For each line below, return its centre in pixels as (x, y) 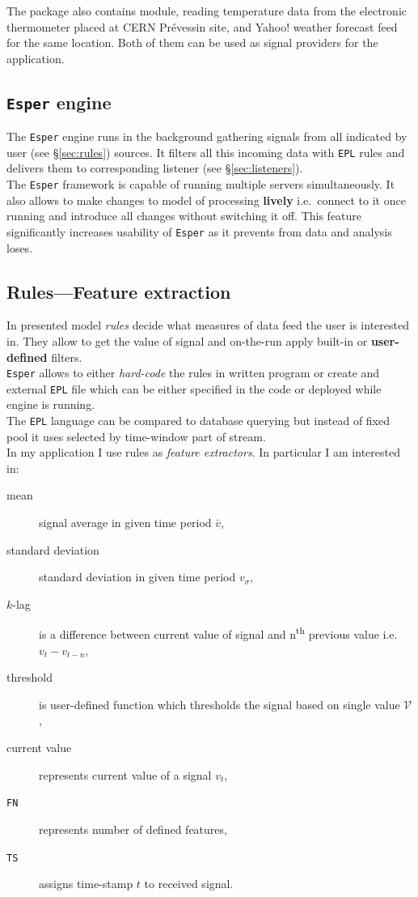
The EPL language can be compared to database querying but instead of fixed (198, 421)
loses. (20, 247)
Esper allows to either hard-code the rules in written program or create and (193, 373)
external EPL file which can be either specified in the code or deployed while (194, 388)
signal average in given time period (125, 523)
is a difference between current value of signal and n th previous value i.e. (218, 633)
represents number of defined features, (133, 829)
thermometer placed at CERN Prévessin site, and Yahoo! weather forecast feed (202, 26)
